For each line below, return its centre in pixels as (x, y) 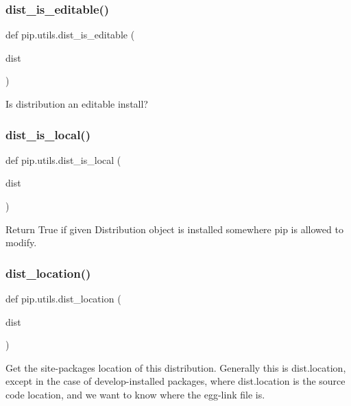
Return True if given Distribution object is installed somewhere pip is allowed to (174, 229)
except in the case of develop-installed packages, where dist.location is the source (175, 381)
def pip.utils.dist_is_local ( (63, 159)
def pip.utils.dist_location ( (63, 298)
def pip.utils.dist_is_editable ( (70, 35)
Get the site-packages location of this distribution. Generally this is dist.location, (176, 367)
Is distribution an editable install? (77, 104)
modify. (21, 242)
